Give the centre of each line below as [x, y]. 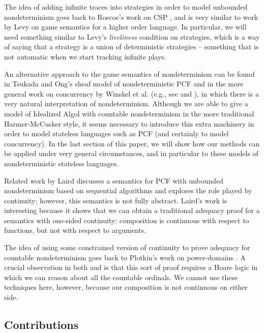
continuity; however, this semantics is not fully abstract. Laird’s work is [116, 200]
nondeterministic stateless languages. [62, 163]
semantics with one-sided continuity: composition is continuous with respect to [127, 220]
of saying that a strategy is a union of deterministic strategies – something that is [131, 47]
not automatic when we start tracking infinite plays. [85, 56]
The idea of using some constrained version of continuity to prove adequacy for [127, 247]
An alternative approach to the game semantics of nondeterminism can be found [129, 73]
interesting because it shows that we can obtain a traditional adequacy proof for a [132, 210]
